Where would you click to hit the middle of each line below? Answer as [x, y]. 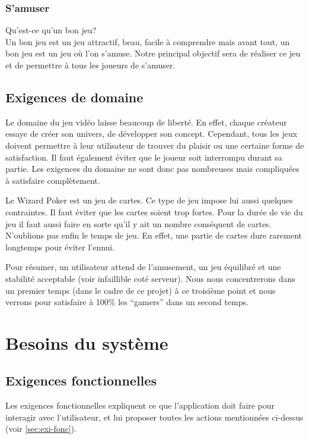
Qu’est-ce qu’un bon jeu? [51, 30]
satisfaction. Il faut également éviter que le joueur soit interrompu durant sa [144, 157]
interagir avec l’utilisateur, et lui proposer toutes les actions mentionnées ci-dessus [154, 417]
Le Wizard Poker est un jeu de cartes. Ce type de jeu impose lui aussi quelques [149, 200]
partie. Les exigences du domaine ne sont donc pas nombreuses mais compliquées [152, 169]
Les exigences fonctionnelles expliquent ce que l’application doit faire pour [140, 405]
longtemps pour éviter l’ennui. [60, 247]
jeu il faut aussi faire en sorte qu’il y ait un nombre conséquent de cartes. [138, 223]
